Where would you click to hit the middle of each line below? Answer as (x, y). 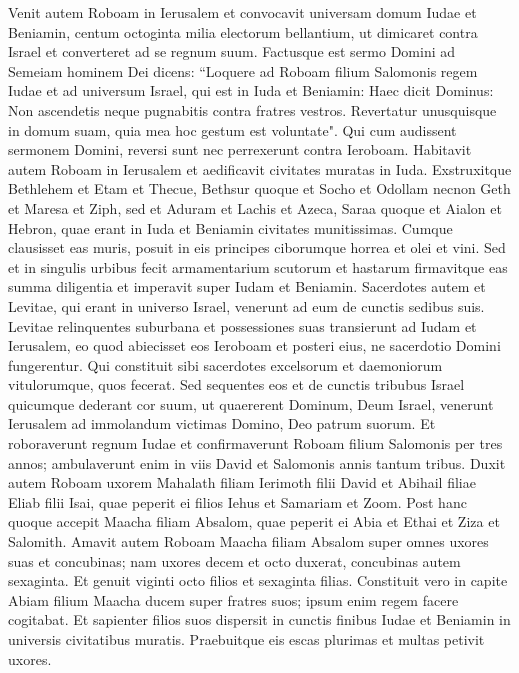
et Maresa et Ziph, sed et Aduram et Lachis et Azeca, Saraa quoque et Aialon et (255, 207)
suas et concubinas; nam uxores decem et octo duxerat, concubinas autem (234, 560)
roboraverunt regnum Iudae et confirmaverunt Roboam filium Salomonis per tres (255, 443)
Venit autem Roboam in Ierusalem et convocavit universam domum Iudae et (242, 12)
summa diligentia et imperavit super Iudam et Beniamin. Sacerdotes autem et (247, 286)
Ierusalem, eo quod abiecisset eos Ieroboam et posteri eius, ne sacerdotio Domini (254, 345)
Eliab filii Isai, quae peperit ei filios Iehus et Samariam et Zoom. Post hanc (237, 501)
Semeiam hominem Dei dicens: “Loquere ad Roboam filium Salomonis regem (243, 70)
